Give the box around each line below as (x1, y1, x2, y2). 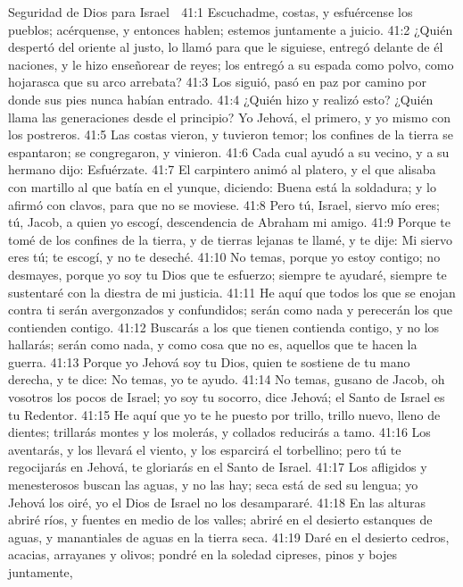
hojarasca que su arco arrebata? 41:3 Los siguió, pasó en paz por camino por (8, 72, 427, 91)
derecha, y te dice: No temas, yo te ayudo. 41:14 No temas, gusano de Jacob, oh (8, 370, 445, 389)
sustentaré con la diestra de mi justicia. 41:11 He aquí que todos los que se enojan (8, 282, 456, 301)
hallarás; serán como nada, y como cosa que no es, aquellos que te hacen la (8, 335, 418, 354)
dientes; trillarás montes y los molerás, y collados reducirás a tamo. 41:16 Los (8, 423, 431, 441)
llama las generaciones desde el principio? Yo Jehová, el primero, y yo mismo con (8, 107, 451, 126)
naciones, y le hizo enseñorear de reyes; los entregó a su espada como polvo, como (8, 55, 454, 73)
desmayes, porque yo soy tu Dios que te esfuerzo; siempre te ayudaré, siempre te (8, 264, 447, 283)
